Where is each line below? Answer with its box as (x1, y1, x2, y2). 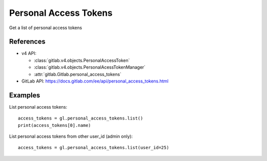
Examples (9, 91, 41, 99)
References (9, 38, 45, 46)
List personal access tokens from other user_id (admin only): (9, 133, 133, 139)
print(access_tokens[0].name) (18, 122, 91, 128)
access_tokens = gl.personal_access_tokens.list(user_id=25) (18, 145, 169, 151)
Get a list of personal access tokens (9, 25, 83, 31)
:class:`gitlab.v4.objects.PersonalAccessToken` (34, 57, 130, 63)
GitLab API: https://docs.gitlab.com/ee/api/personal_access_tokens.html (21, 78, 169, 84)
